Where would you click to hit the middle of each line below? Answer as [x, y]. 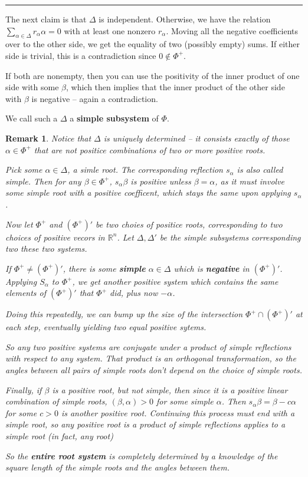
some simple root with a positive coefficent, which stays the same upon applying [148, 193]
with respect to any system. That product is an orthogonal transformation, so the [151, 358]
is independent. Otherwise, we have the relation [185, 19]
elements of [26, 293]
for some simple [185, 401]
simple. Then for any [43, 181]
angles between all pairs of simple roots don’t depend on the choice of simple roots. [154, 370]
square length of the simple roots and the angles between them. [118, 467]
